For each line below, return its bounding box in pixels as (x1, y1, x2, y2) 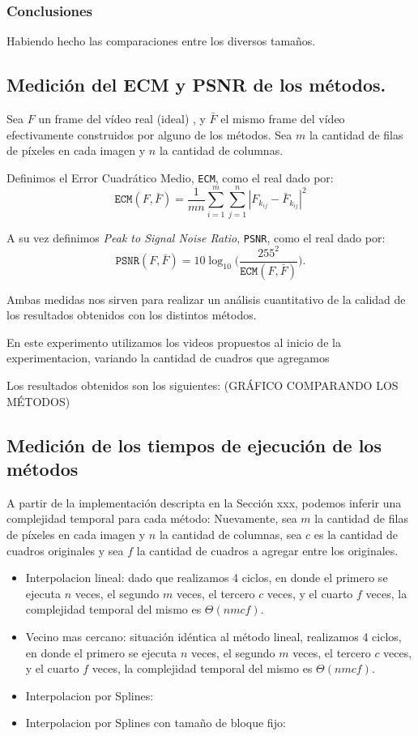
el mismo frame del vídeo (220, 110, 345, 127)
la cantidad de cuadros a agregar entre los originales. (136, 541, 399, 558)
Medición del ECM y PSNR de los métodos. (6, 72, 386, 97)
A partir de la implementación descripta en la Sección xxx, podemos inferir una (6, 494, 402, 511)
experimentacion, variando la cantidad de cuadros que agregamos (6, 349, 330, 366)
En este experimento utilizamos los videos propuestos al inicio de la (6, 333, 341, 350)
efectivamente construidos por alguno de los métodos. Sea (6, 126, 292, 143)
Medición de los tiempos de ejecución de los (6, 432, 382, 457)
